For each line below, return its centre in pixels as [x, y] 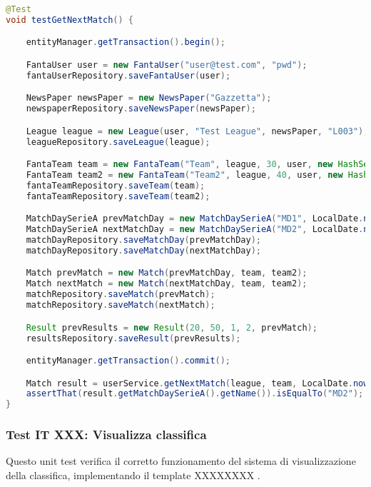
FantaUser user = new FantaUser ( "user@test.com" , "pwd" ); [167, 65]
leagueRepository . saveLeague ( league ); [118, 142]
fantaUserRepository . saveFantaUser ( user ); [128, 75]
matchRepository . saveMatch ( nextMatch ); [121, 305]
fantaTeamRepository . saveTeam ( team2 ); [118, 196]
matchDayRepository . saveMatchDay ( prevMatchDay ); [143, 240]
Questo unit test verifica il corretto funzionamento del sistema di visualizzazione [181, 461]
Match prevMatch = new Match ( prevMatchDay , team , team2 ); [167, 273]
